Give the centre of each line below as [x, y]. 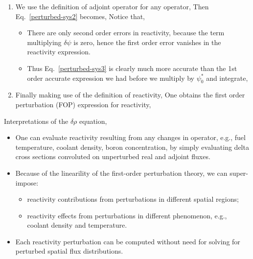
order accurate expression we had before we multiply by [111, 78]
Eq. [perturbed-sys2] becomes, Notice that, [80, 16]
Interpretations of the [36, 121]
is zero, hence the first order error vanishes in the [147, 42]
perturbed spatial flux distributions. [69, 251]
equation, [93, 121]
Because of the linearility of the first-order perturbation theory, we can [121, 173]
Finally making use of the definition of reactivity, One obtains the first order [130, 95]
